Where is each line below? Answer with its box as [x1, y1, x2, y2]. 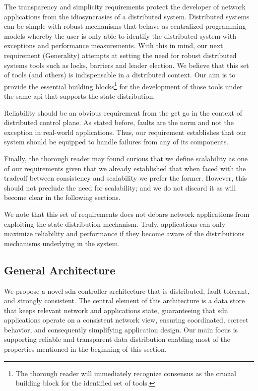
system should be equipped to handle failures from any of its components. [4, 136, 229, 147]
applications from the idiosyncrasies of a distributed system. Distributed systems [4, 11, 250, 21]
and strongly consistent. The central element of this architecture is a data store [4, 295, 245, 306]
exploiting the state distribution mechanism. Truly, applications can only [4, 218, 226, 229]
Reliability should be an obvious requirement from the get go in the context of [4, 107, 242, 118]
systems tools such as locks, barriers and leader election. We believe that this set [4, 60, 249, 70]
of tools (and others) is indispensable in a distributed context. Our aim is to [4, 69, 236, 80]
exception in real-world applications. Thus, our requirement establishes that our [4, 127, 247, 137]
